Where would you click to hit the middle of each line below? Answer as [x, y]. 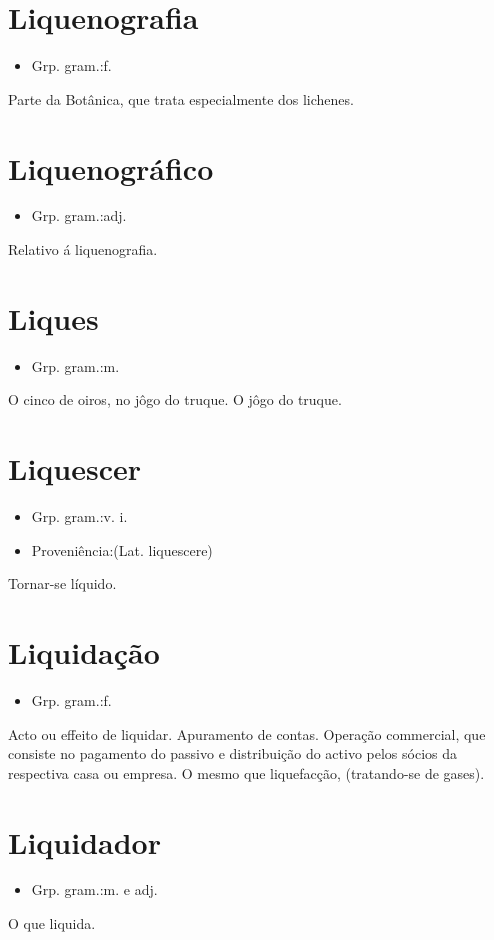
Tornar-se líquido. [62, 583]
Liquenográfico [111, 167]
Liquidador [84, 841]
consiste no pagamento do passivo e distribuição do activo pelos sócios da [233, 753]
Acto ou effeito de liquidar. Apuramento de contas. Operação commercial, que [247, 733]
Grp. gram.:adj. [79, 215]
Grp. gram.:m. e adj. [94, 889]
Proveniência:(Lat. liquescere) [122, 549]
